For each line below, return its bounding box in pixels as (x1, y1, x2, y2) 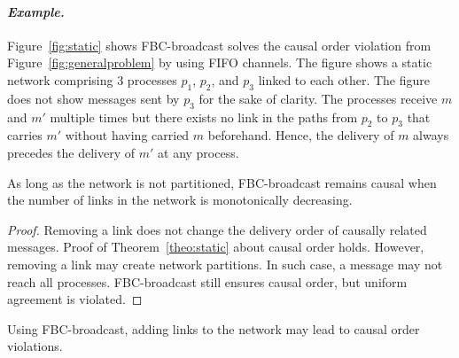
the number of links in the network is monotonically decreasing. (7, 191, 353, 209)
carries (7, 126, 43, 144)
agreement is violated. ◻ (7, 290, 143, 308)
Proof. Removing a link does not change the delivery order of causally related (7, 220, 427, 238)
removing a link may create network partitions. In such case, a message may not (7, 254, 443, 273)
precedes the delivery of (7, 143, 136, 161)
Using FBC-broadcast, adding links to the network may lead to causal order (7, 319, 420, 338)
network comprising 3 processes (7, 70, 177, 89)
